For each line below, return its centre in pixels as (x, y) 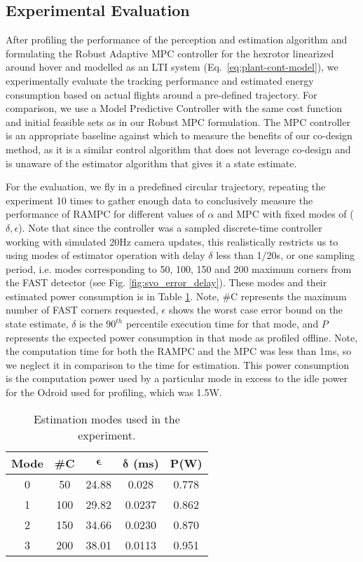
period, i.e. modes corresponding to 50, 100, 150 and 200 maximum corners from (179, 268)
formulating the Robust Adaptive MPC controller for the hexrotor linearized (170, 53)
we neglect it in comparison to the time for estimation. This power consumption (177, 364)
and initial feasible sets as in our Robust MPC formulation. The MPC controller (178, 121)
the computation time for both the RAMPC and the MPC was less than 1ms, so (179, 351)
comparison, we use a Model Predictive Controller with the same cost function (174, 108)
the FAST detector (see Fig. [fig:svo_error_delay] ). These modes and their (166, 282)
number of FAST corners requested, (82, 310)
